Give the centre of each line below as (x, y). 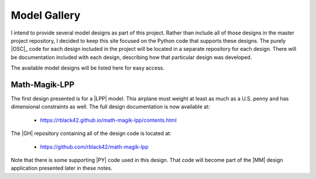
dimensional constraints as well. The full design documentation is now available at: (110, 107)
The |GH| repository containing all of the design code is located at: (91, 133)
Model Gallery (46, 15)
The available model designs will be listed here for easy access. (88, 68)
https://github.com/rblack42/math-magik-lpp (94, 147)
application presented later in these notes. (61, 168)
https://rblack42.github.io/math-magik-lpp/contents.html (108, 120)
